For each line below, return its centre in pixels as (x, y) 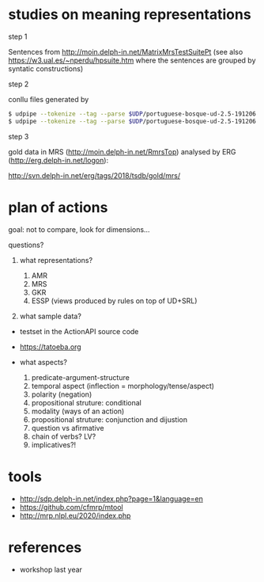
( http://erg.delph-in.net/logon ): (58, 160)
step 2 (19, 84)
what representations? (56, 260)
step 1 (18, 36)
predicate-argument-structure (81, 377)
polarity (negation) (62, 394)
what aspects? (43, 362)
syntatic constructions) (46, 68)
